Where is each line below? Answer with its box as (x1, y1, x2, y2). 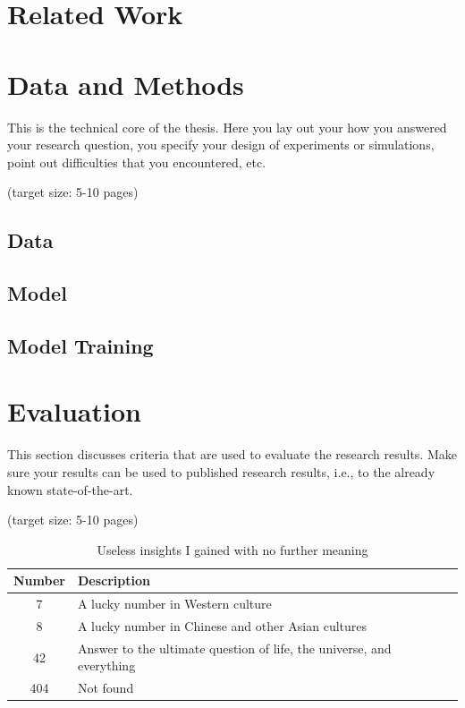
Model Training (7, 331, 154, 359)
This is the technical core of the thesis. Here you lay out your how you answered (7, 117, 447, 136)
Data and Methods (7, 65, 244, 102)
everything (77, 656, 136, 675)
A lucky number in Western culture (77, 594, 272, 613)
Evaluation (7, 393, 141, 430)
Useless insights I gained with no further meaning (97, 540, 368, 559)
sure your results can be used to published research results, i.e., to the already (7, 462, 435, 481)
